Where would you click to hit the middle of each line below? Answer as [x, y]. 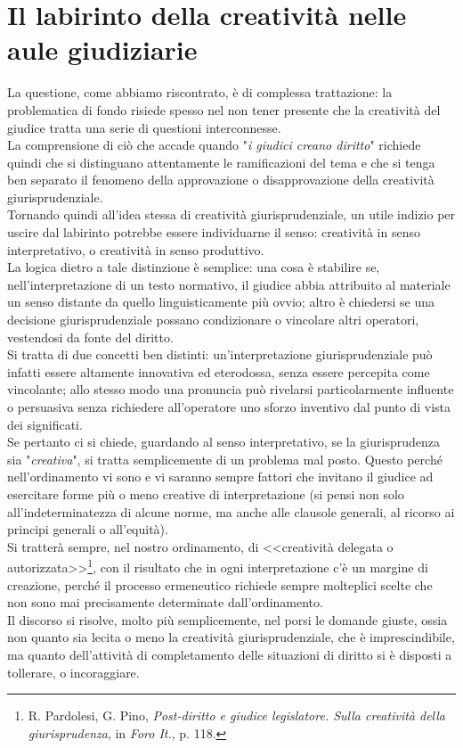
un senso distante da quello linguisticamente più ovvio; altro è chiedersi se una [221, 302]
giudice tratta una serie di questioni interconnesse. [144, 127]
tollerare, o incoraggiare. [73, 672]
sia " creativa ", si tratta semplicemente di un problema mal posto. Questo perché [225, 459]
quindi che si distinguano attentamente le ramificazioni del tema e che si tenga [221, 162]
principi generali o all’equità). [88, 529]
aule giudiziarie [102, 49]
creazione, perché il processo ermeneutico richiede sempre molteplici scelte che [220, 584]
